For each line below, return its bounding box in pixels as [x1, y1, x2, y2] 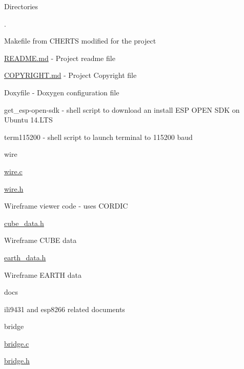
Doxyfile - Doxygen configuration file [4, 87, 119, 97]
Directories [4, 1, 38, 11]
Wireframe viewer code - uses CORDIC [4, 200, 128, 211]
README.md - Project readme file [4, 52, 115, 63]
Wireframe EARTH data [4, 269, 82, 280]
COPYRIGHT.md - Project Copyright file [4, 70, 137, 80]
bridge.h [4, 355, 30, 366]
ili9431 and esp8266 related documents [4, 303, 125, 314]
